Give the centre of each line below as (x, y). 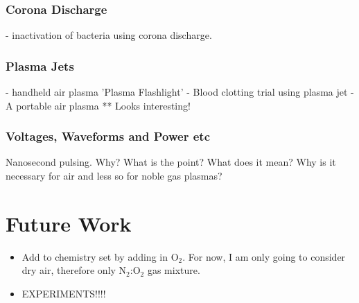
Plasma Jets (40, 66)
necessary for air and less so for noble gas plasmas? (114, 176)
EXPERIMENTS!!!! (64, 293)
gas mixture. (174, 270)
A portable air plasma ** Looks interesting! (98, 105)
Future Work (69, 223)
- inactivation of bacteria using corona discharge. (109, 35)
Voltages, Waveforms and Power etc (108, 136)
